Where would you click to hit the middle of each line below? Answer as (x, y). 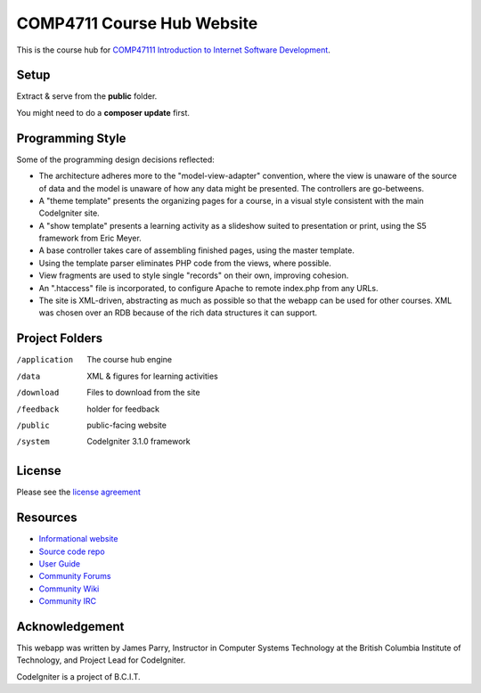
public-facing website (126, 425)
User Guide (60, 563)
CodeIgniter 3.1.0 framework (139, 442)
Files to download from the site (143, 393)
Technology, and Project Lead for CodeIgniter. (101, 660)
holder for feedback (123, 409)
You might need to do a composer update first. (103, 112)
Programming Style (71, 138)
